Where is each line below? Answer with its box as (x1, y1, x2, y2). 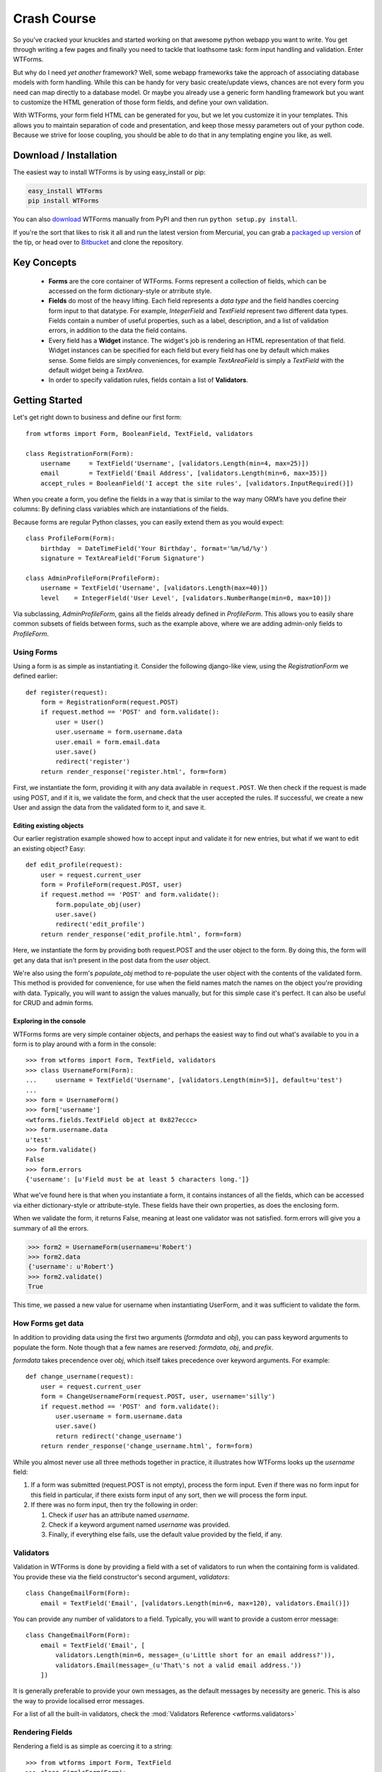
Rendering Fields (13, 1727, 73, 1737)
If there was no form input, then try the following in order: (30, 1501, 198, 1509)
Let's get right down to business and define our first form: (13, 413, 182, 422)
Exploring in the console (13, 1017, 86, 1026)
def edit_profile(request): (25, 861, 123, 869)
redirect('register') (55, 758, 131, 766)
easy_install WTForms (28, 186, 103, 195)
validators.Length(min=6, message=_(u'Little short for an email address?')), (55, 1652, 335, 1659)
